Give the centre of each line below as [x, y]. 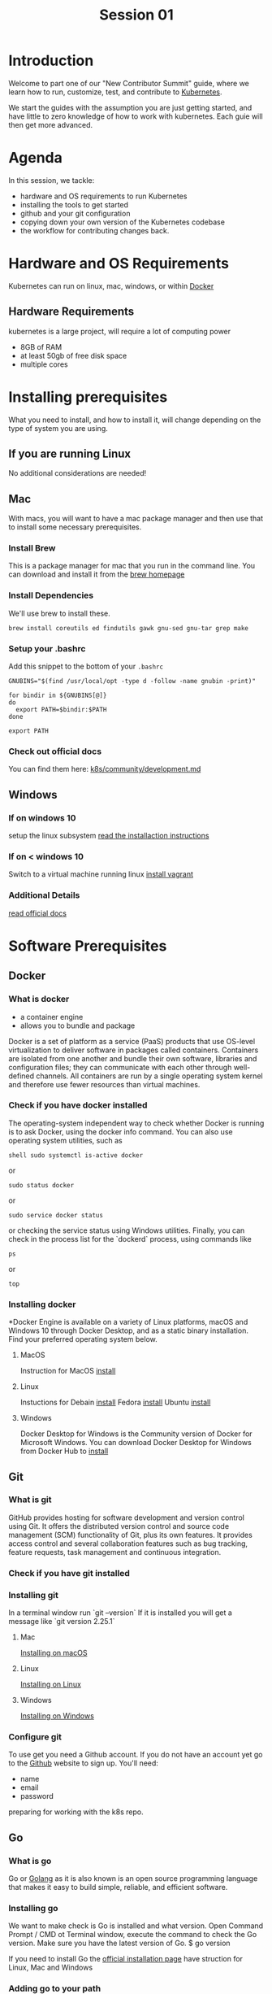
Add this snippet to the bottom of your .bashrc [86, 666]
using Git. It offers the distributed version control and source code [119, 1526]
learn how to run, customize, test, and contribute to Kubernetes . [115, 92]
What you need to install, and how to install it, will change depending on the [135, 420]
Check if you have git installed [69, 1573]
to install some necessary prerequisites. [75, 527]
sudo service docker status [56, 1215]
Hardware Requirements [71, 312]
